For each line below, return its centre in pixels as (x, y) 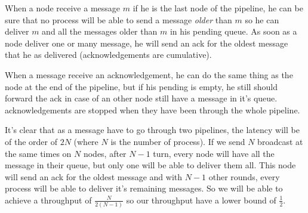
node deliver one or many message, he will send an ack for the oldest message (147, 43)
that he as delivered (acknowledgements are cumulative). (108, 55)
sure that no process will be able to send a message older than (118, 19)
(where (86, 141)
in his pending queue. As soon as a (233, 31)
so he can (262, 19)
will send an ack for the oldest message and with (94, 176)
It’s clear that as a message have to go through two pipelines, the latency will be (152, 130)
